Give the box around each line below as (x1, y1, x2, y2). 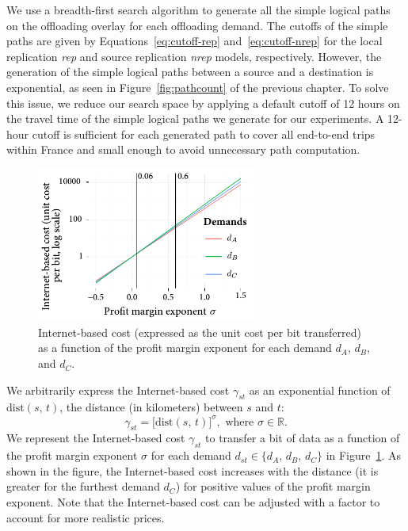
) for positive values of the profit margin (175, 478, 371, 495)
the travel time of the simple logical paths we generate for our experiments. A (6, 110, 384, 127)
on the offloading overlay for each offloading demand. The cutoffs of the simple (6, 17, 388, 33)
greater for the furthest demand (6, 478, 160, 495)
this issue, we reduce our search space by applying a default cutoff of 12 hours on (6, 94, 400, 111)
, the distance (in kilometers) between (59, 399, 243, 415)
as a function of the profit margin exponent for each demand (38, 339, 332, 356)
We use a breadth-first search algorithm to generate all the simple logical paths (6, 2, 391, 17)
